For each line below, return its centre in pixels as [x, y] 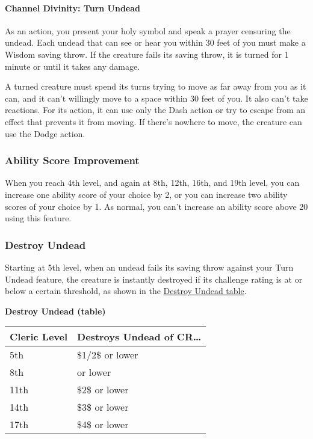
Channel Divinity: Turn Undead [73, 8]
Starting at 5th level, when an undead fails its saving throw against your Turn [149, 267]
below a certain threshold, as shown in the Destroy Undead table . [126, 291]
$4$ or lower [103, 425]
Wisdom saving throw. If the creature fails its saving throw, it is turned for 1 [147, 54]
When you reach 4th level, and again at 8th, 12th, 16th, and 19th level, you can [152, 183]
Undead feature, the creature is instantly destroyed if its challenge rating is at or [154, 279]
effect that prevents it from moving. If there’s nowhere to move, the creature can [153, 121]
